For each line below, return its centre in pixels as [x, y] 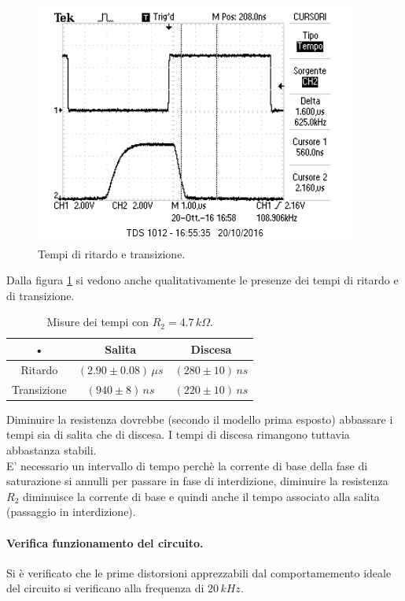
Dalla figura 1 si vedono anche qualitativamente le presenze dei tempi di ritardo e [202, 280]
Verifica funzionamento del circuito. [105, 542]
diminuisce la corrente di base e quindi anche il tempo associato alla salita [201, 496]
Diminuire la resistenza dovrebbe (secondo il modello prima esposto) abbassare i [200, 419]
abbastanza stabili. [52, 449]
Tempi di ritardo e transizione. [112, 253]
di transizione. [40, 295]
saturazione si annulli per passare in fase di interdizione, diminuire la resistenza [197, 481]
